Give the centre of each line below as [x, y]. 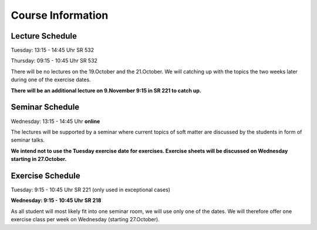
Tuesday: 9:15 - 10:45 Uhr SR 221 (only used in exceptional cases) [90, 190]
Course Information [60, 15]
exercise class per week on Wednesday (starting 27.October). [85, 219]
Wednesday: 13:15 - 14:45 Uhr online [55, 121]
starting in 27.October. [39, 159]
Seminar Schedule [45, 107]
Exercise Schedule [45, 176]
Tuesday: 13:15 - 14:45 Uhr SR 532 [52, 50]
